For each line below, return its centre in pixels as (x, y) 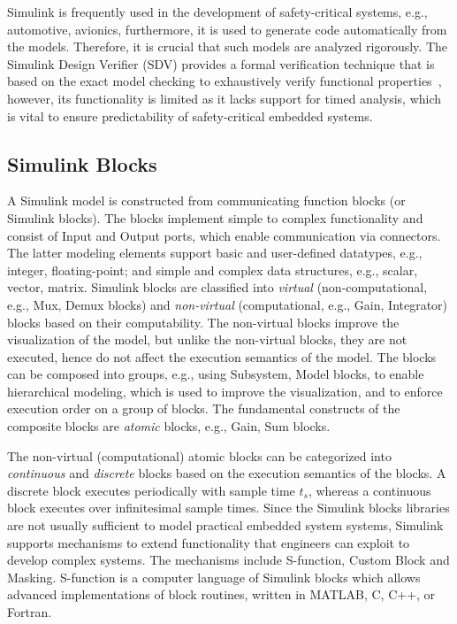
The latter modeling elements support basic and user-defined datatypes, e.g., (215, 253)
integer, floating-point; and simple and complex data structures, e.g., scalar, (213, 270)
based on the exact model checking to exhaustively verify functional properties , (225, 81)
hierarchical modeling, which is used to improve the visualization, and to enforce (225, 391)
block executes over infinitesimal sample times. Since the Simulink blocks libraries (228, 508)
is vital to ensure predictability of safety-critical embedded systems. (190, 116)
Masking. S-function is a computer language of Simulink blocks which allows (214, 577)
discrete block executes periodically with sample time (151, 490)
